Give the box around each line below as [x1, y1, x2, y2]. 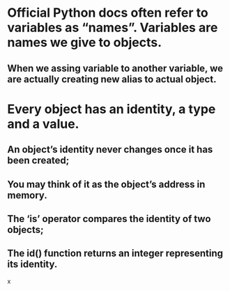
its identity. [7, 258, 58, 270]
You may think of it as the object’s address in [7, 178, 206, 190]
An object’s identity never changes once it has [7, 144, 213, 156]
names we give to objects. [7, 35, 162, 50]
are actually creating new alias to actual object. [7, 73, 217, 85]
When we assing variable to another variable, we [7, 62, 223, 74]
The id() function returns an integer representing [7, 248, 224, 260]
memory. [7, 189, 47, 201]
